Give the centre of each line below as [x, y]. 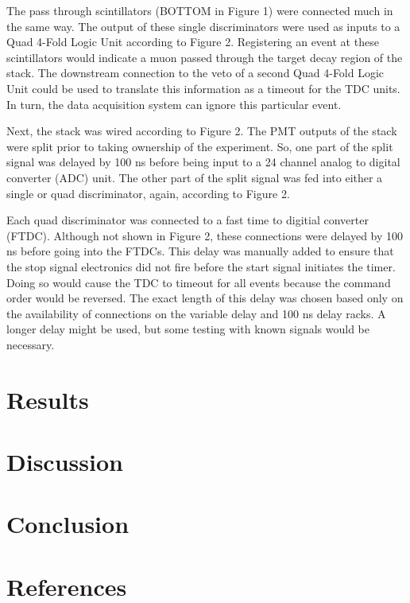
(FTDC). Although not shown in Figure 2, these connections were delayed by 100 [205, 235]
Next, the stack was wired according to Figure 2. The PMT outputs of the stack [202, 131]
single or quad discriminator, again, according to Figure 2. [148, 193]
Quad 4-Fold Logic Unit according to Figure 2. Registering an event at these [193, 42]
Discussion [65, 462]
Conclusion [68, 524]
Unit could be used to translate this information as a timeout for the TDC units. [203, 88]
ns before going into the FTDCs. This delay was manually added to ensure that [200, 251]
